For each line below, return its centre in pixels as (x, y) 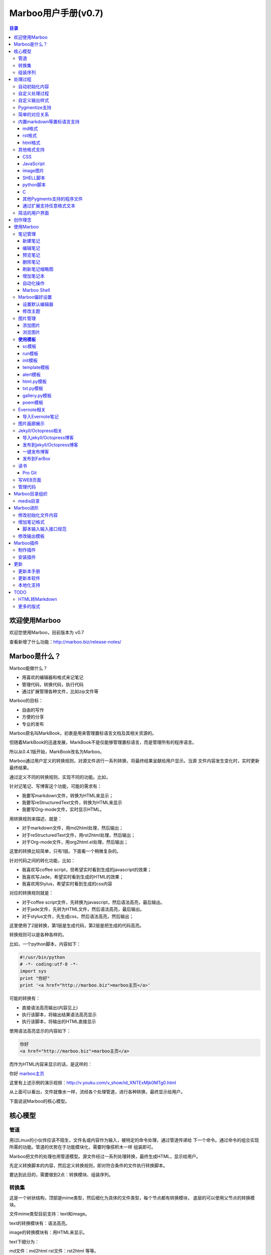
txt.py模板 (33, 389)
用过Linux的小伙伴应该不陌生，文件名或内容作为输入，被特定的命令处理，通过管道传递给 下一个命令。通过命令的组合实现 (134, 1140)
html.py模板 (35, 382)
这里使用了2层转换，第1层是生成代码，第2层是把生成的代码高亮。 (77, 925)
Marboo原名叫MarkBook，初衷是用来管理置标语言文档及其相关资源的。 (83, 733)
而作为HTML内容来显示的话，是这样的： (51, 1064)
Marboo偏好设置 (35, 297)
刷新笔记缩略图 (38, 269)
